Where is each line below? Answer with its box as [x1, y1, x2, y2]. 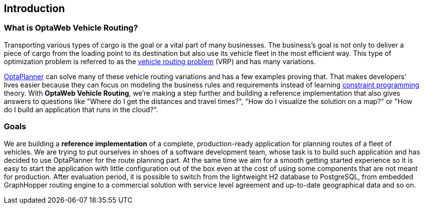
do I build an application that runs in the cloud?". [4, 105, 158, 114]
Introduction [4, 2, 65, 15]
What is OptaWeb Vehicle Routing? [4, 23, 138, 33]
